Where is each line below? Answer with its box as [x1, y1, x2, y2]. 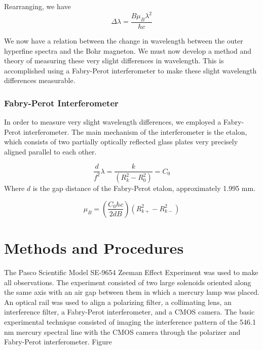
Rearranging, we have [4, 1, 71, 11]
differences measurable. [4, 75, 76, 86]
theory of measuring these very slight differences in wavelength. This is [4, 55, 224, 66]
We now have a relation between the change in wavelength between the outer [4, 35, 243, 46]
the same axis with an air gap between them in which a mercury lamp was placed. [4, 287, 259, 297]
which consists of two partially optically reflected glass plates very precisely [4, 136, 238, 147]
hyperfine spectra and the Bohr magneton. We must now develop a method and [4, 45, 252, 56]
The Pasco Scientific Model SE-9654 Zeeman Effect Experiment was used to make [4, 267, 258, 278]
